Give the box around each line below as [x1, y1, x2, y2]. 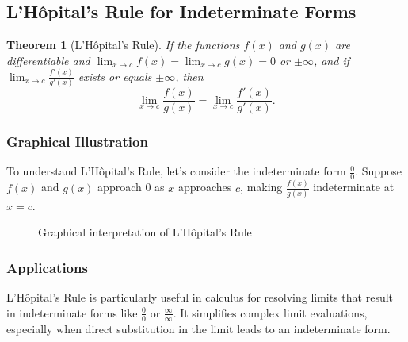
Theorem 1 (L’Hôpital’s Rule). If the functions [6, 37, 240, 53]
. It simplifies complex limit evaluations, [173, 304, 368, 321]
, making [240, 179, 283, 195]
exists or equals [78, 67, 152, 84]
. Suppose [355, 163, 402, 179]
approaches [177, 179, 232, 195]
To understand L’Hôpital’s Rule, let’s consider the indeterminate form [6, 163, 346, 179]
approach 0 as [97, 179, 165, 195]
